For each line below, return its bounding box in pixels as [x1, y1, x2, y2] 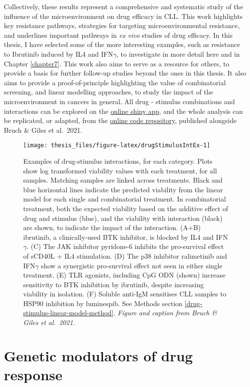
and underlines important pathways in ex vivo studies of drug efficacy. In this [4, 30, 233, 40]
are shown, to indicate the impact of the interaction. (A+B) [23, 222, 201, 232]
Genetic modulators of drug [4, 345, 193, 365]
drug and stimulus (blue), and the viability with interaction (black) [23, 213, 223, 223]
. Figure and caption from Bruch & [113, 308, 218, 318]
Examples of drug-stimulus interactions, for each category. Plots [23, 155, 213, 166]
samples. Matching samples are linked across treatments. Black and [23, 175, 223, 185]
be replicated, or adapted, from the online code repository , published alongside [4, 115, 237, 125]
